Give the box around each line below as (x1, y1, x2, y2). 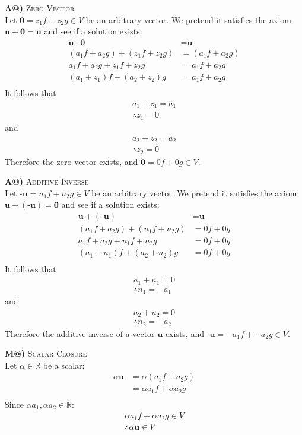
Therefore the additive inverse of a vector (5, 327, 155, 339)
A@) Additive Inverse (5, 175, 89, 188)
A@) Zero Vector (5, 2, 75, 14)
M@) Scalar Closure (5, 347, 87, 360)
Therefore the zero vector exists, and (5, 155, 138, 167)
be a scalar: (43, 358, 85, 371)
